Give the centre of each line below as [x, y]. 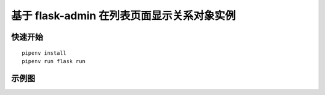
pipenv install [44, 53]
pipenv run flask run [54, 61]
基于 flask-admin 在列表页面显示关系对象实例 [123, 16]
